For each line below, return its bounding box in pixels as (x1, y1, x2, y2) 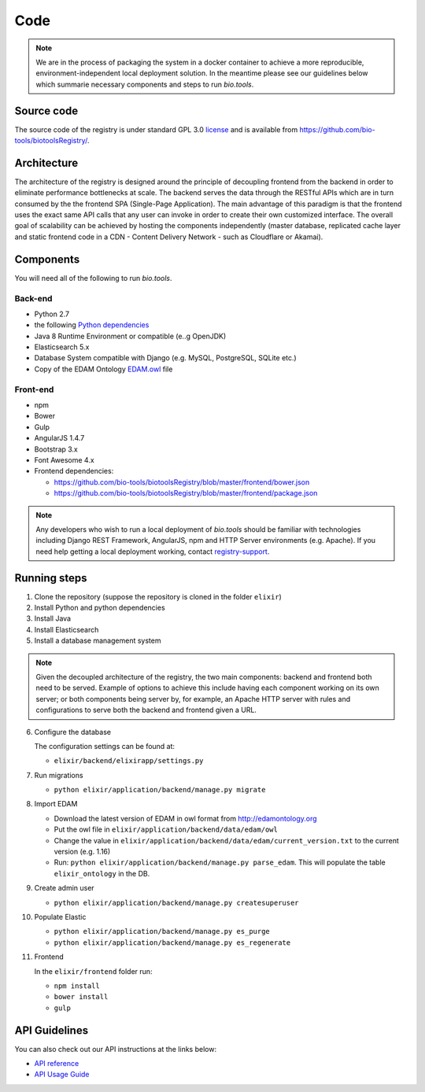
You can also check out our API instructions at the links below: (14, 1044, 216, 1053)
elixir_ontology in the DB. (54, 869, 150, 878)
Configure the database (34, 727, 112, 736)
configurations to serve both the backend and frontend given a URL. (35, 705, 257, 715)
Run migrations (34, 770, 83, 780)
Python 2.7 (34, 309, 70, 319)
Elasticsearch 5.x (34, 342, 90, 352)
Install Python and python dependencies (34, 603, 165, 612)
